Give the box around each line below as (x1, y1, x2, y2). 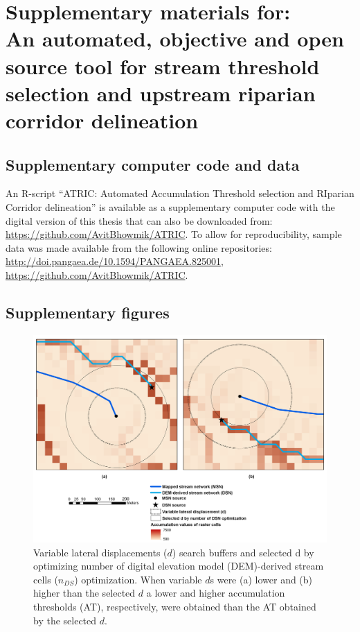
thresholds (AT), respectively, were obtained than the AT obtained (33, 599, 316, 614)
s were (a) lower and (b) (210, 572, 313, 586)
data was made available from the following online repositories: (6, 240, 272, 255)
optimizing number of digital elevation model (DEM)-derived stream (33, 558, 324, 573)
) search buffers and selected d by (172, 545, 314, 559)
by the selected (33, 613, 97, 627)
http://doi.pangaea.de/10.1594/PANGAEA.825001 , (6, 254, 224, 268)
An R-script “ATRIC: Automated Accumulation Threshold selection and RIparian (6, 186, 354, 200)
